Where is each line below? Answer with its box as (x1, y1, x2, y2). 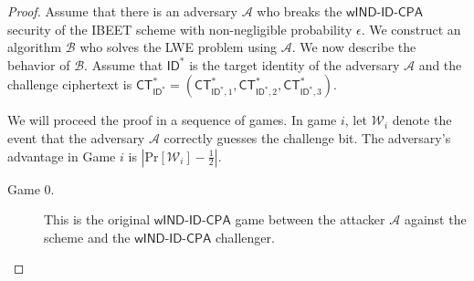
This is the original (44, 210, 151, 229)
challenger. (215, 227, 275, 246)
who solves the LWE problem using (79, 37, 278, 57)
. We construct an (361, 19, 461, 38)
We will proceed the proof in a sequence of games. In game (7, 110, 337, 130)
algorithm (7, 37, 62, 57)
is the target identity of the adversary (189, 55, 400, 74)
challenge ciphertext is (7, 75, 132, 94)
